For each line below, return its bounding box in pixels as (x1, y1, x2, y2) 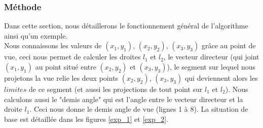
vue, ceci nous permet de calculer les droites (4, 51, 141, 62)
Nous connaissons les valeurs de (4, 40, 102, 51)
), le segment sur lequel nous (167, 61, 255, 72)
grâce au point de (201, 40, 256, 51)
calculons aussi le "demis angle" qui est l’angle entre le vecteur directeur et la (4, 93, 243, 104)
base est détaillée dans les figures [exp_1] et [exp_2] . (4, 113, 168, 124)
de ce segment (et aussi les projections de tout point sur (29, 84, 203, 94)
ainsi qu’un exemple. (4, 30, 68, 41)
